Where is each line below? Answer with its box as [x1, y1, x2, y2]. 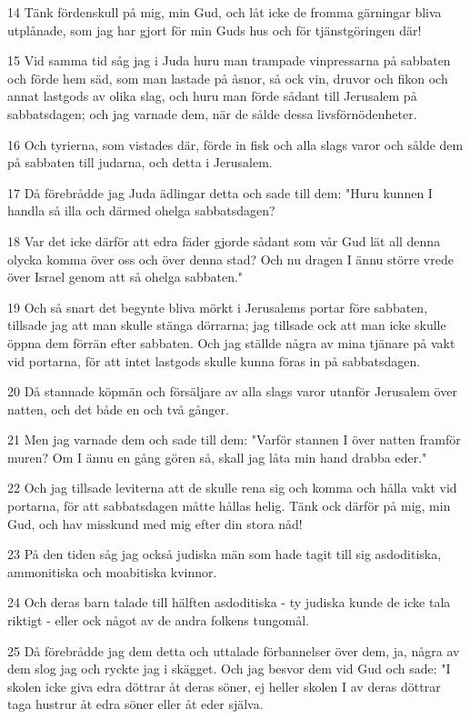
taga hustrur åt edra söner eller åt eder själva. [7, 694, 264, 714]
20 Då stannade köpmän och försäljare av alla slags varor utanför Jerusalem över [7, 382, 457, 401]
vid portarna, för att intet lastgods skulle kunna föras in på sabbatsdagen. [7, 351, 421, 370]
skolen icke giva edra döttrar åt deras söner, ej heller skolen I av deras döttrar [7, 676, 441, 695]
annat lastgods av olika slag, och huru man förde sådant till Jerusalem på [7, 86, 417, 105]
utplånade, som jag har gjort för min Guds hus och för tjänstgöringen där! [7, 20, 422, 39]
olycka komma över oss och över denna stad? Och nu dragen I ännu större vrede [7, 249, 454, 268]
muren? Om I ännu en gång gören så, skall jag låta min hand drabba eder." [7, 447, 427, 466]
